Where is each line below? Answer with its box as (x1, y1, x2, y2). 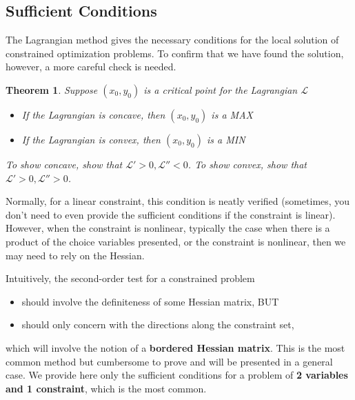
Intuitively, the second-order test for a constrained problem (6, 271, 255, 286)
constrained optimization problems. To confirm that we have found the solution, (6, 46, 344, 60)
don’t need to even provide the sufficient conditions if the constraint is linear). (6, 207, 336, 221)
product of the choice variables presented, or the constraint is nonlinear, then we (6, 234, 346, 248)
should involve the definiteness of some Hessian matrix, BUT (21, 294, 279, 308)
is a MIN (206, 132, 245, 146)
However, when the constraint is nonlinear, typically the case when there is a (6, 221, 330, 235)
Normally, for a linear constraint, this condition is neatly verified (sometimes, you (6, 194, 350, 208)
